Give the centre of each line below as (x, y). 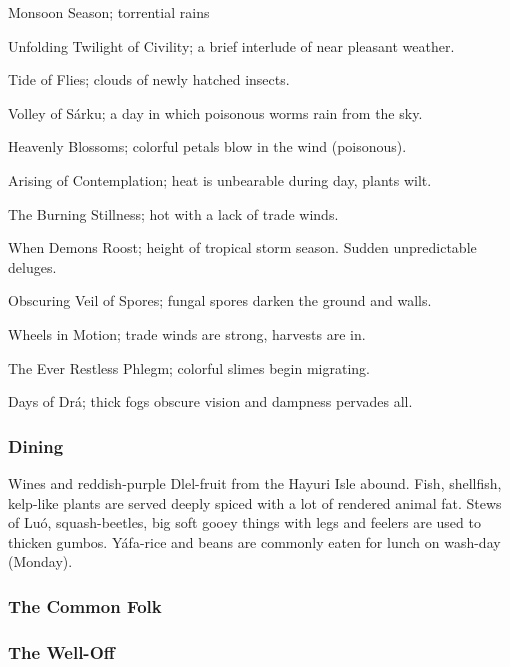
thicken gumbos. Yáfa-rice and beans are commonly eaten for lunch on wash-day (254, 541)
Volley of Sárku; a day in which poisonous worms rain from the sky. (215, 112)
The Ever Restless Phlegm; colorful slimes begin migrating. (189, 367)
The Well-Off (61, 651)
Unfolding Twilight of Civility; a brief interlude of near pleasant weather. (231, 45)
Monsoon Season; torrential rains (109, 12)
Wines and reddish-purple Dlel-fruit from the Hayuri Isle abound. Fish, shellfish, (255, 482)
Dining (36, 445)
